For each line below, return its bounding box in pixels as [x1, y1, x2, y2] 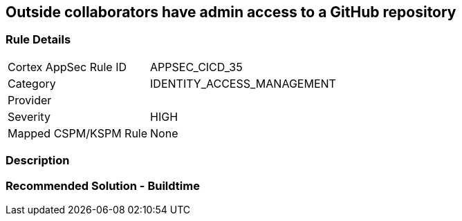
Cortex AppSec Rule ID [8, 59, 127, 74]
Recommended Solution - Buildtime [6, 178, 200, 193]
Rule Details [6, 32, 71, 47]
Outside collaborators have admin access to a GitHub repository [6, 3, 456, 21]
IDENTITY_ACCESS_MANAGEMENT [150, 76, 336, 90]
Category [8, 76, 56, 90]
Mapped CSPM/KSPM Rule [8, 126, 148, 140]
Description [6, 153, 70, 168]
